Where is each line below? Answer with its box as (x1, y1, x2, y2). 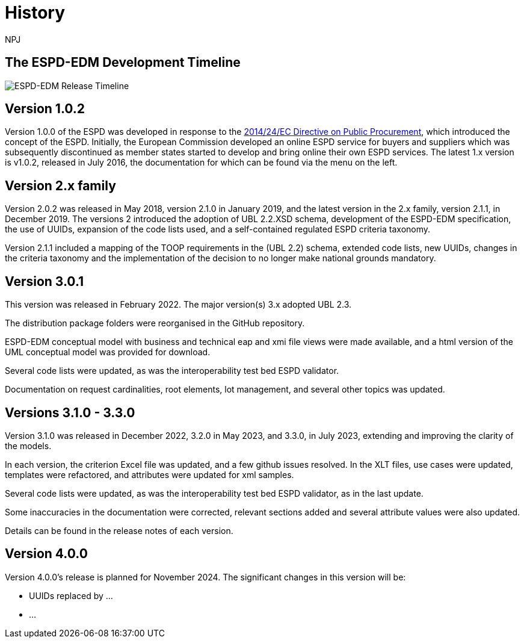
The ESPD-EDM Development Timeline (5, 55, 241, 70)
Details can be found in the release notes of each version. (5, 525, 233, 536)
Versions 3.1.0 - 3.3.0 (5, 405, 135, 420)
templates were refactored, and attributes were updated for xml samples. (5, 469, 294, 480)
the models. (5, 440, 52, 451)
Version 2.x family (5, 178, 116, 193)
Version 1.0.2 (5, 101, 85, 117)
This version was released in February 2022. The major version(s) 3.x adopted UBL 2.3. (5, 299, 352, 310)
